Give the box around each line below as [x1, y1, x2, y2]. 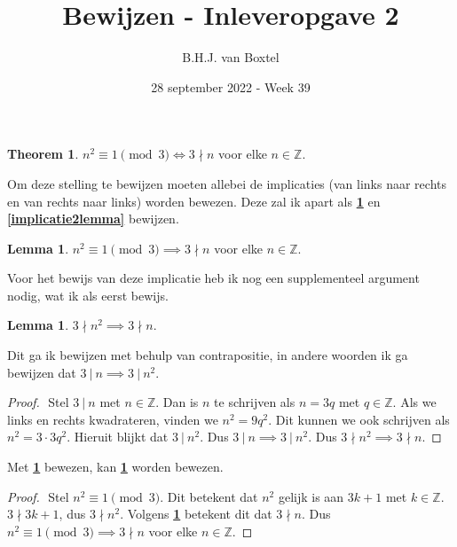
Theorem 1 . [7, 145, 79, 163]
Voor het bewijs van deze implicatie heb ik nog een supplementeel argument [7, 269, 420, 287]
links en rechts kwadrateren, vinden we [7, 410, 218, 428]
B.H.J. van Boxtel [182, 48, 280, 66]
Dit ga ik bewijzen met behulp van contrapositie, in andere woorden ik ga [7, 346, 408, 364]
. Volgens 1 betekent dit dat [120, 504, 272, 523]
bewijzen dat [7, 363, 76, 381]
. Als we [392, 393, 437, 411]
